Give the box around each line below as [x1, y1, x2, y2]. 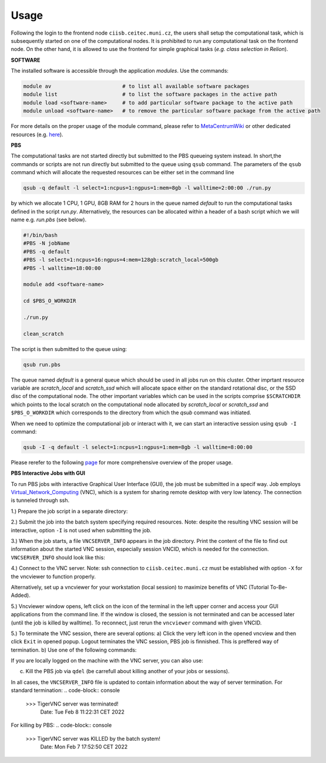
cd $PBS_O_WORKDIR [23, 298, 76, 305]
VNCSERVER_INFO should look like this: [11, 553, 105, 561]
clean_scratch [23, 330, 64, 337]
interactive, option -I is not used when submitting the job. [11, 526, 152, 534]
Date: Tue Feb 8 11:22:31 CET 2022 [40, 708, 125, 715]
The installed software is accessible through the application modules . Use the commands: [11, 67, 229, 75]
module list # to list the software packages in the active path [23, 91, 277, 98]
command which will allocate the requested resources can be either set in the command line [11, 169, 234, 176]
